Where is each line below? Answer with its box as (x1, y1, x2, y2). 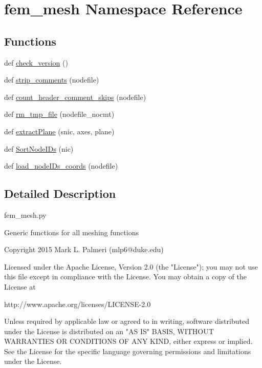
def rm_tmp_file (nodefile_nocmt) (4, 109, 115, 119)
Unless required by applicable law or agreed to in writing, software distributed (4, 316, 249, 326)
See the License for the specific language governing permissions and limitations (4, 345, 251, 356)
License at (4, 281, 36, 292)
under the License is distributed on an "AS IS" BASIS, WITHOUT (4, 325, 214, 336)
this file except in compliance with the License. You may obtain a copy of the (4, 271, 247, 282)
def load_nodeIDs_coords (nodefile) (4, 160, 118, 171)
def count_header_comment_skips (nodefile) (4, 91, 146, 102)
